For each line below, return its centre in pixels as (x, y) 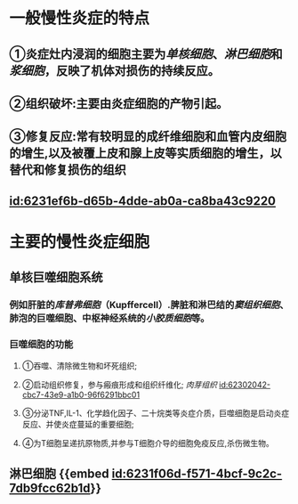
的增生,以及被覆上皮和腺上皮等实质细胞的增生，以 (146, 154)
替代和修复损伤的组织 (68, 170)
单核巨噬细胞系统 (56, 277)
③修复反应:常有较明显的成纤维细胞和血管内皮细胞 (148, 137)
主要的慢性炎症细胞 (80, 242)
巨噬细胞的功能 (41, 345)
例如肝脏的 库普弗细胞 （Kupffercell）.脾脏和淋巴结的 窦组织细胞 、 (149, 305)
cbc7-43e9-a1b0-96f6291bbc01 (81, 394)
